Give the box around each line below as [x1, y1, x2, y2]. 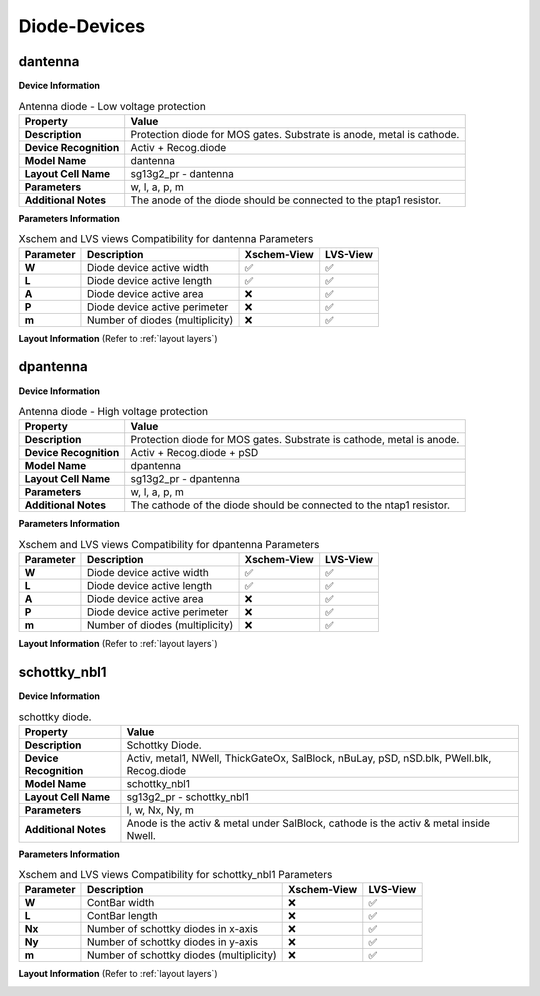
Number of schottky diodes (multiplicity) [86, 948, 277, 962]
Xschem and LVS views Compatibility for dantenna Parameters [18, 232, 314, 246]
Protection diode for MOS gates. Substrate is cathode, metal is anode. [130, 433, 460, 447]
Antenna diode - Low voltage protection [18, 99, 207, 113]
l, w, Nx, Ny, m [126, 803, 195, 817]
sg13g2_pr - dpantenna [130, 472, 240, 486]
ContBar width [86, 896, 155, 910]
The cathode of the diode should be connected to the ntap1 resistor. [130, 498, 450, 512]
